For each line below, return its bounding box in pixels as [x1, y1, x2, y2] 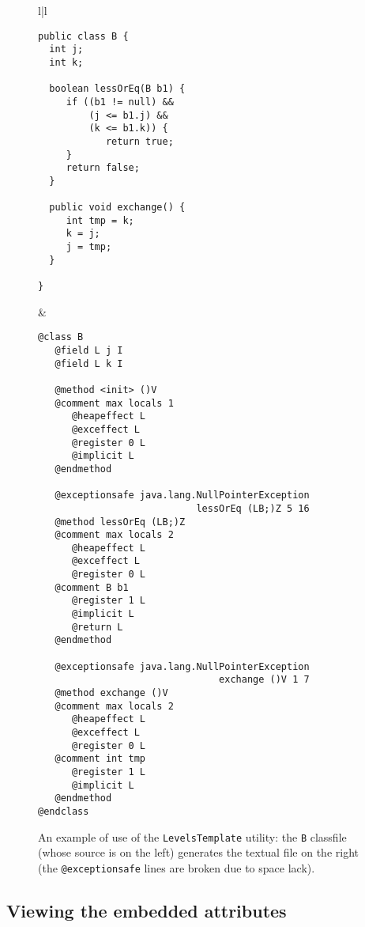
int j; [49, 44, 84, 55]
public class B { [38, 30, 129, 42]
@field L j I [55, 344, 123, 356]
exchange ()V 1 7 [219, 674, 310, 686]
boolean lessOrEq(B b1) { [49, 83, 186, 95]
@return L [71, 621, 123, 633]
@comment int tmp [55, 753, 146, 765]
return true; [105, 135, 174, 147]
